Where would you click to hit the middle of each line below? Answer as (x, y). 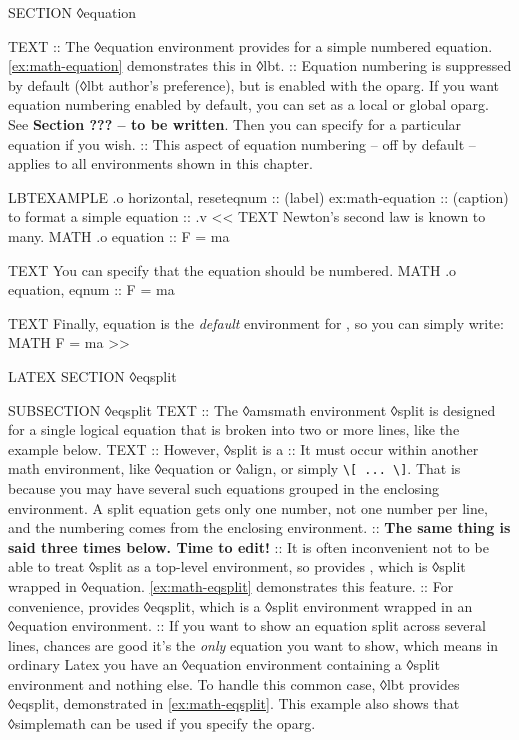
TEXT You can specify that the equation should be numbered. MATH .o (232, 269)
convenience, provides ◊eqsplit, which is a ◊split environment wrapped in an (240, 605)
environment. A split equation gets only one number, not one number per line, (248, 507)
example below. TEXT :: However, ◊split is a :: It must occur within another (243, 448)
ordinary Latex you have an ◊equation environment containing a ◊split (224, 664)
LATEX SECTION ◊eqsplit (92, 375)
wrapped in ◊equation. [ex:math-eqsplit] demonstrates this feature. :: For (231, 585)
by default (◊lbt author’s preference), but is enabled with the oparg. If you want (254, 84)
